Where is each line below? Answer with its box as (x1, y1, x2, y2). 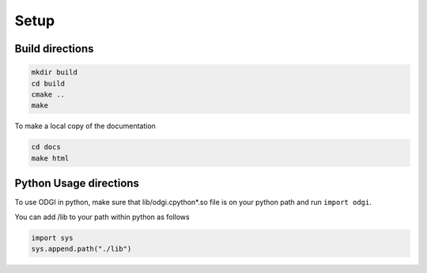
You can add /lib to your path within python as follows (14, 212, 190, 222)
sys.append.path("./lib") (31, 244, 132, 253)
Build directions (14, 42, 94, 55)
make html (31, 154, 70, 162)
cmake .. (31, 89, 66, 99)
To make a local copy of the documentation (14, 121, 156, 131)
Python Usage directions (14, 176, 140, 190)
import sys (31, 233, 74, 242)
